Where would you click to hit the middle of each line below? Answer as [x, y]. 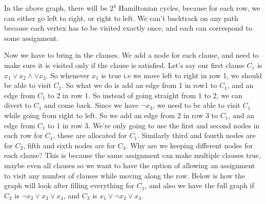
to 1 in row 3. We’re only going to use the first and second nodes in [154, 125]
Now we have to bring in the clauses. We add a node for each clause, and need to [131, 55]
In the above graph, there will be [56, 8]
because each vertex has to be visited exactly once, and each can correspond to [128, 28]
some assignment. [32, 38]
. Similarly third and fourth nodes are [196, 135]
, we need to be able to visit [196, 105]
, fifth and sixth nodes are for [69, 145]
